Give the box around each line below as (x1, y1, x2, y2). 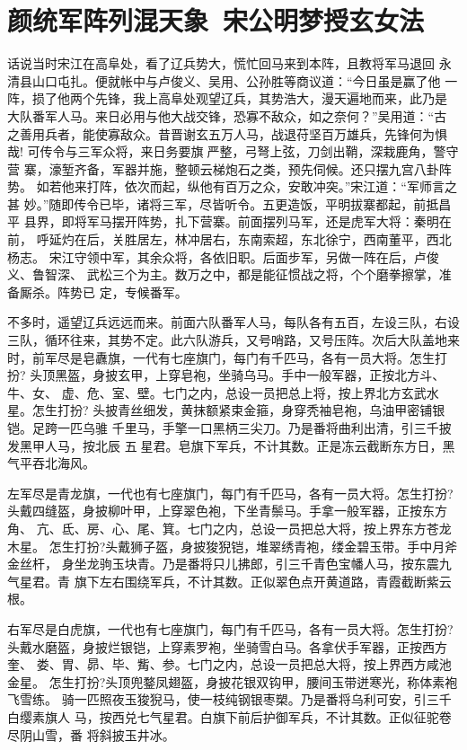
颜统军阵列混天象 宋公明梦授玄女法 (7, 2, 425, 39)
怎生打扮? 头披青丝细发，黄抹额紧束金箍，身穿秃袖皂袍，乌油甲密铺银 (31, 401, 445, 419)
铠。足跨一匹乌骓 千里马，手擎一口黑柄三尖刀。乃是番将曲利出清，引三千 (7, 419, 439, 437)
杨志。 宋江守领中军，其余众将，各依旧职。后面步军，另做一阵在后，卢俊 (7, 247, 439, 266)
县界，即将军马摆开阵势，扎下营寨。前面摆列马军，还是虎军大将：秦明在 (23, 212, 452, 231)
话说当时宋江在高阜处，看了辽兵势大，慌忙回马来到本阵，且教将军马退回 (7, 54, 435, 73)
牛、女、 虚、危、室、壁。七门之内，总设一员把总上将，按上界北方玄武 (7, 383, 427, 401)
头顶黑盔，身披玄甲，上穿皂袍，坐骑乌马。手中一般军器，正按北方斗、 (30, 366, 445, 384)
